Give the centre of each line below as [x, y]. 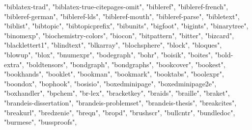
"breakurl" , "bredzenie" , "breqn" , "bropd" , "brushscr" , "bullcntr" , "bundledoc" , [120, 112]
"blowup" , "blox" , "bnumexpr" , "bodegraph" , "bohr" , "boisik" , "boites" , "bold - [119, 54]
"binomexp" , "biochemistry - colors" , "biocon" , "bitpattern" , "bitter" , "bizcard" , [119, 35]
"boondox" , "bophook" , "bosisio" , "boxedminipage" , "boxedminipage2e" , [110, 83]
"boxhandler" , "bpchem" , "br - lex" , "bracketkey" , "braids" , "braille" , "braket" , [117, 93]
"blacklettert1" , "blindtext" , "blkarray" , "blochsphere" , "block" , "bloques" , [113, 45]
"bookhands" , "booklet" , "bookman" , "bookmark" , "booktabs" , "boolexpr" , [114, 74]
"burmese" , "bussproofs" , [41, 122]
